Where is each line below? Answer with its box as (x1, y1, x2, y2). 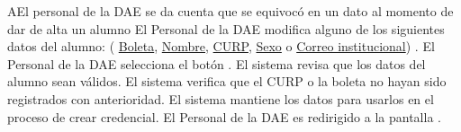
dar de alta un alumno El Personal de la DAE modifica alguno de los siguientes (7, 19, 445, 38)
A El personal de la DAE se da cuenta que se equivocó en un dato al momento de (7, 2, 454, 20)
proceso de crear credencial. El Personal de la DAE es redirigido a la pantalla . (7, 107, 441, 126)
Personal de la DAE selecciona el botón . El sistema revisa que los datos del (7, 54, 426, 73)
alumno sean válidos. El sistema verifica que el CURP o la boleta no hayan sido (7, 72, 447, 91)
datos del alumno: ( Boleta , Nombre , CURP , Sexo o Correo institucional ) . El (7, 37, 435, 56)
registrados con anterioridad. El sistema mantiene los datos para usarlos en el (7, 89, 434, 108)
